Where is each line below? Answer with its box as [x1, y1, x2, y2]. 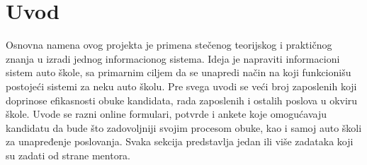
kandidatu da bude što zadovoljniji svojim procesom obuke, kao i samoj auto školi [6, 120, 362, 135]
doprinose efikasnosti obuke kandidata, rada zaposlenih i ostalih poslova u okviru [6, 92, 358, 107]
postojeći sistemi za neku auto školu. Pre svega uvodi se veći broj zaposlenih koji [6, 78, 357, 93]
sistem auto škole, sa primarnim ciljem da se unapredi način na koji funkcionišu [6, 65, 351, 80]
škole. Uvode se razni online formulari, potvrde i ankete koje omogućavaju [6, 106, 327, 121]
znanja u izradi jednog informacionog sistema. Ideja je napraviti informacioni [6, 51, 340, 66]
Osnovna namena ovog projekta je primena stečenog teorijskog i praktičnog [6, 37, 332, 52]
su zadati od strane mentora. [6, 147, 131, 162]
